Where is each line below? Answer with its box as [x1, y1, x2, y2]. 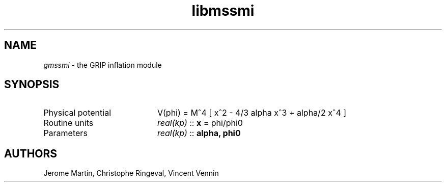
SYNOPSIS [4, 78, 60, 91]
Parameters [43, 128, 88, 139]
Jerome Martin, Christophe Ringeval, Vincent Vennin [43, 169, 219, 178]
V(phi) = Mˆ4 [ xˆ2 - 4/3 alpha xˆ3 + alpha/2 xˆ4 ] [157, 108, 347, 118]
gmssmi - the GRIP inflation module [43, 60, 162, 69]
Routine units [43, 118, 94, 128]
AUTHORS [4, 147, 58, 160]
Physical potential [43, 108, 111, 118]
